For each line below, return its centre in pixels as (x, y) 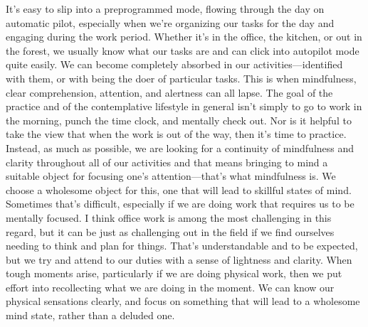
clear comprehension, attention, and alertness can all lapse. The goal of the (169, 92)
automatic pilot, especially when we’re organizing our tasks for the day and (170, 22)
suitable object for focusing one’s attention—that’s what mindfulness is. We (171, 176)
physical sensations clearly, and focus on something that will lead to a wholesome (183, 301)
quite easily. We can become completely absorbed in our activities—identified (174, 64)
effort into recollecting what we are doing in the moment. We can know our (170, 287)
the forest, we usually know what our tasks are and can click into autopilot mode (183, 50)
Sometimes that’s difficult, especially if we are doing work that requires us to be (180, 204)
